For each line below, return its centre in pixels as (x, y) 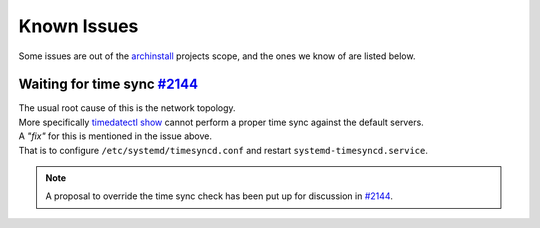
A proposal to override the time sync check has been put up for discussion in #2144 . (219, 196)
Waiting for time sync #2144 (108, 84)
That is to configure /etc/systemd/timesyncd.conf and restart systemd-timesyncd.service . (223, 150)
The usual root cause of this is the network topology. (127, 108)
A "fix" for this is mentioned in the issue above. (115, 136)
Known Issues (78, 26)
